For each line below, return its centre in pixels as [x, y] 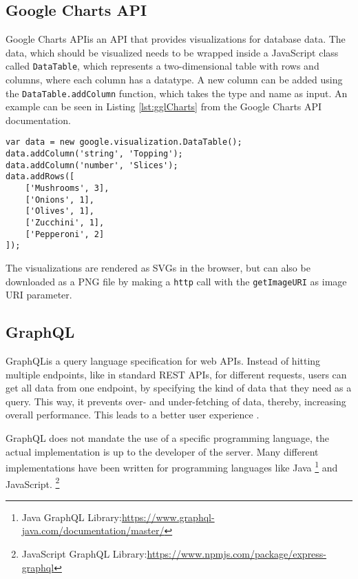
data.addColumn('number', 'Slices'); [92, 165]
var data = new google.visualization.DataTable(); [124, 142]
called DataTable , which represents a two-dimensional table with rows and [162, 66]
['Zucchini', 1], [65, 223]
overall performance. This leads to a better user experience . [133, 415]
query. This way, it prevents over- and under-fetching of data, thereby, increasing [176, 401]
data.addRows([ [40, 177]
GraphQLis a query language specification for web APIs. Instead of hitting [163, 361]
